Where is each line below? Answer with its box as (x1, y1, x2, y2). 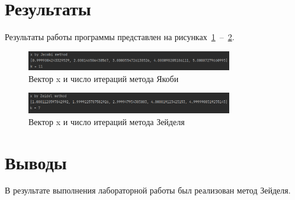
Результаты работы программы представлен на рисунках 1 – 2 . (5, 31, 235, 43)
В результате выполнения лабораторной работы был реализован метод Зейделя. (5, 184, 291, 196)
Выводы (5, 150, 67, 174)
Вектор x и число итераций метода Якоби (28, 72, 179, 84)
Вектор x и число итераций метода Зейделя (28, 115, 185, 127)
